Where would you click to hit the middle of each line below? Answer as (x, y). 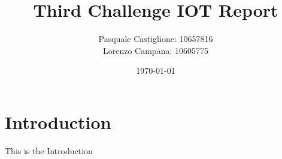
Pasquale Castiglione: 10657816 (156, 39)
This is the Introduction (49, 150)
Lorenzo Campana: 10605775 (155, 50)
